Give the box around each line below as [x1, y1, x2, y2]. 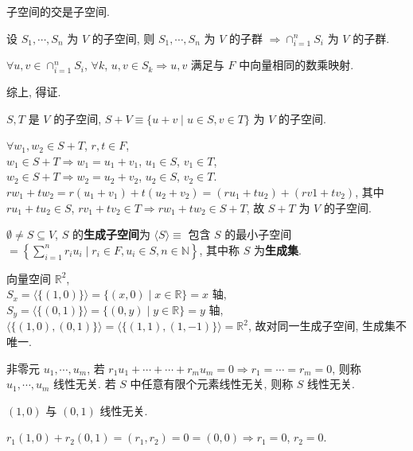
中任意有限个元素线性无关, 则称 [130, 375, 294, 392]
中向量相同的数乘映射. [239, 56, 354, 73]
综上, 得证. [6, 84, 61, 100]
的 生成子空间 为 [72, 226, 150, 243]
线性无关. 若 [53, 375, 116, 392]
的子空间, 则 [92, 29, 155, 46]
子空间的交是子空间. [6, 3, 110, 19]
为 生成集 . [253, 241, 302, 258]
